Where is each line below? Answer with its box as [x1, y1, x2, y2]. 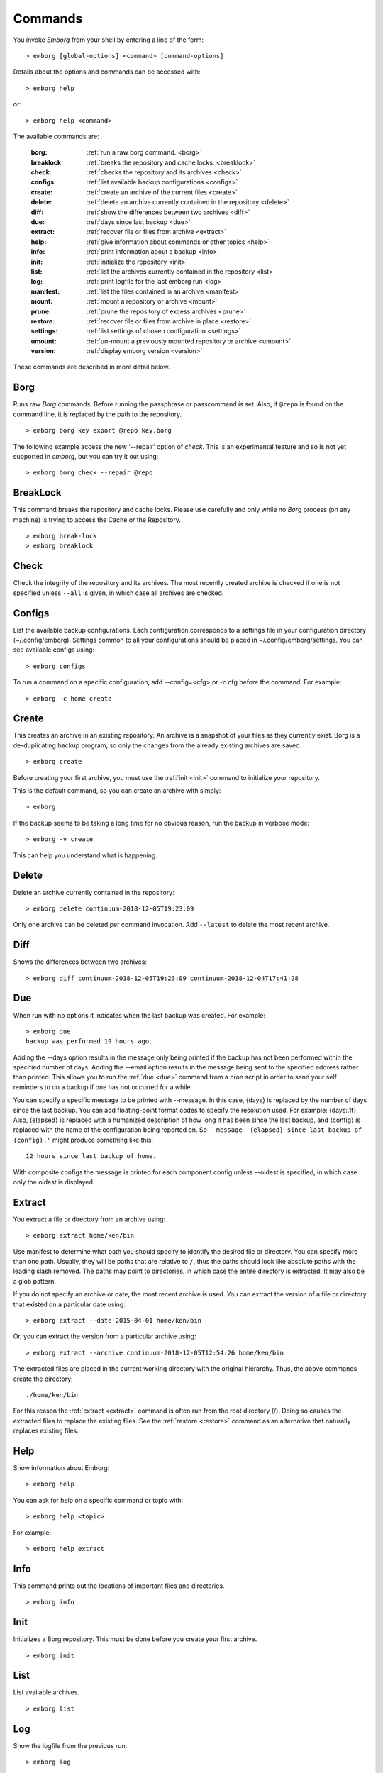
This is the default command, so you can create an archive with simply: [13, 787, 221, 795]
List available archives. [13, 1688, 79, 1696]
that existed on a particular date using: [13, 1300, 126, 1308]
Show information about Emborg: [13, 1464, 110, 1472]
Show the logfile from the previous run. [13, 1741, 128, 1750]
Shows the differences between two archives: [13, 957, 147, 966]
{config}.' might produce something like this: [13, 1135, 154, 1144]
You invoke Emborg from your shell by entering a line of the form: [13, 35, 204, 44]
